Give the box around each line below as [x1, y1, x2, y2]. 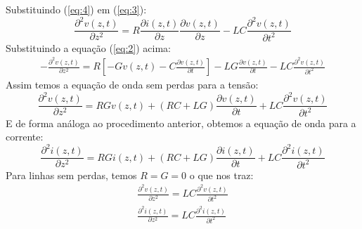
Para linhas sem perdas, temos [6, 167, 137, 182]
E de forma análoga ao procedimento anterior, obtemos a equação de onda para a [6, 115, 356, 130]
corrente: [6, 129, 44, 144]
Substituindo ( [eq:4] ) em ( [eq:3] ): [6, 2, 147, 16]
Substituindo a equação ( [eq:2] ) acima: [6, 40, 172, 55]
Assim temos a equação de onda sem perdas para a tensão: [6, 77, 259, 92]
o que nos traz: [189, 167, 254, 182]
